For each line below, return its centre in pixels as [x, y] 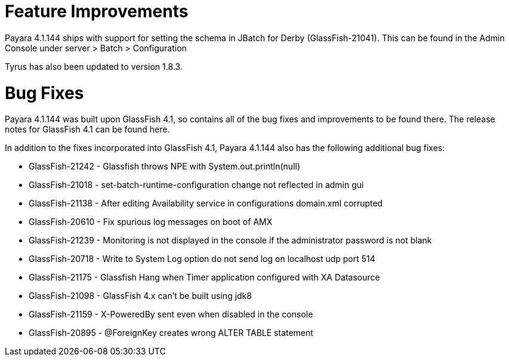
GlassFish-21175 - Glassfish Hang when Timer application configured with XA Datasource [204, 277]
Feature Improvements [97, 11]
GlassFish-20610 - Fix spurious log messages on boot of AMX [151, 222]
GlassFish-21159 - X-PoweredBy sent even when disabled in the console [171, 314]
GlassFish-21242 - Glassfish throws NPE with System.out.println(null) [165, 166]
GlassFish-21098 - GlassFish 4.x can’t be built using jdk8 [140, 296]
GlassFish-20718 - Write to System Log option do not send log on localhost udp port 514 [202, 259]
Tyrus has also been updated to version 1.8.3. [94, 66]
